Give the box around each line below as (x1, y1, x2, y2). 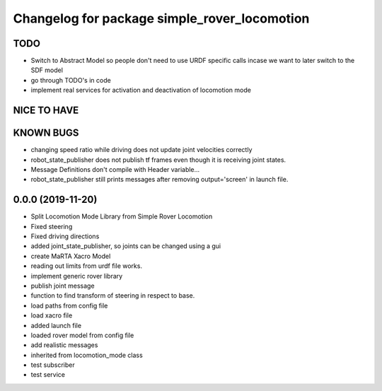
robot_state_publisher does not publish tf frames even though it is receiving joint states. (30, 156, 286, 164)
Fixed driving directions (30, 232, 100, 240)
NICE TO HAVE (13, 105, 79, 117)
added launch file (30, 321, 81, 329)
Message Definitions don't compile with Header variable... (30, 165, 200, 173)
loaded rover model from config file (30, 331, 134, 339)
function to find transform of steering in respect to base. (30, 291, 195, 300)
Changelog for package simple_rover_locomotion (13, 11, 310, 26)
